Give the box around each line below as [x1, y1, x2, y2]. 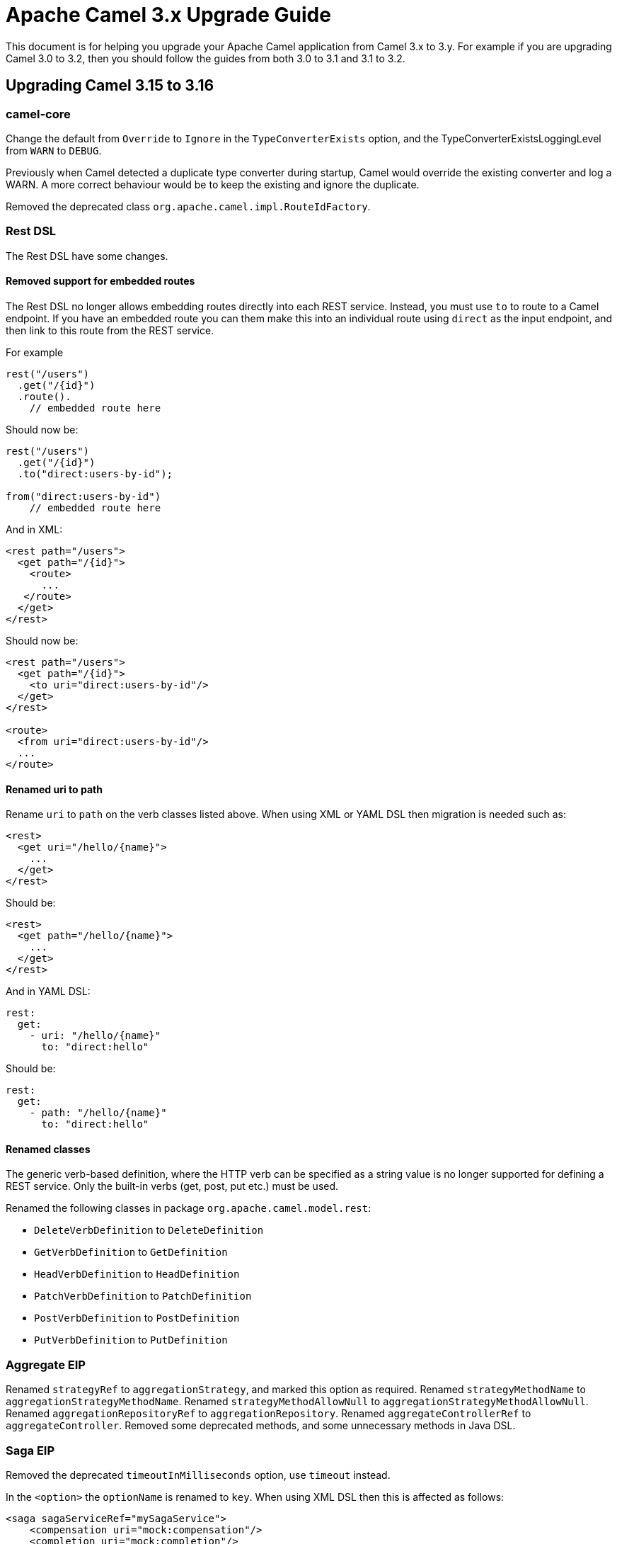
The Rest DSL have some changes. [6, 249, 168, 262]
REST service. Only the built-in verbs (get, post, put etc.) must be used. [6, 1180, 339, 1193]
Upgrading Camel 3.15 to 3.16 [6, 76, 214, 95]
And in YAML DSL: [6, 985, 91, 998]
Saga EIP [6, 1443, 55, 1458]
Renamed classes [6, 1142, 91, 1155]
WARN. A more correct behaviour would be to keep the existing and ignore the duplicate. [6, 178, 420, 191]
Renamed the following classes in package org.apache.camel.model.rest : [6, 1202, 371, 1215]
